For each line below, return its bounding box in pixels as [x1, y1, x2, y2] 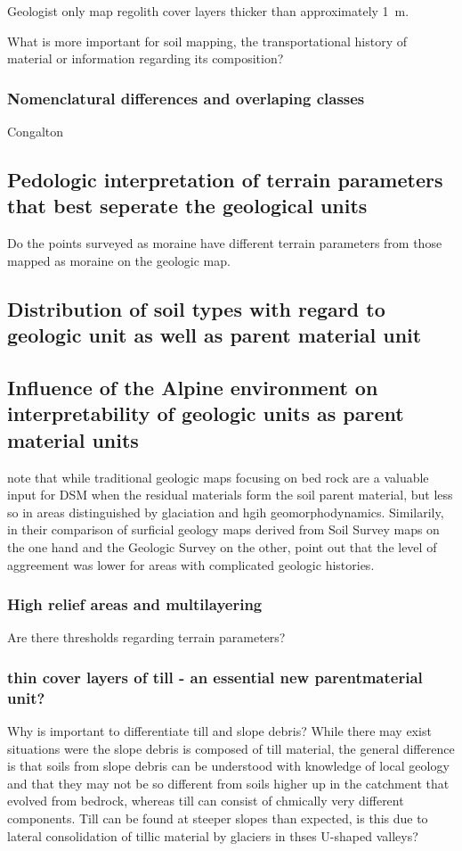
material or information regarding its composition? [7, 49, 284, 68]
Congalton [7, 122, 64, 140]
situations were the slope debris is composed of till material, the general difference [7, 739, 455, 757]
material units [7, 425, 139, 453]
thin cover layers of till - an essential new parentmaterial [7, 665, 423, 688]
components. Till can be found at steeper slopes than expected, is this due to [7, 809, 428, 828]
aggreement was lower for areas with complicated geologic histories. [7, 555, 375, 574]
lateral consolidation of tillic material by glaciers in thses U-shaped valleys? [7, 826, 418, 845]
